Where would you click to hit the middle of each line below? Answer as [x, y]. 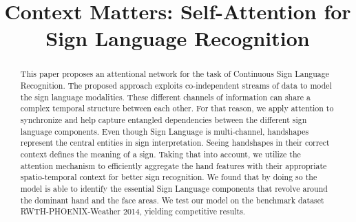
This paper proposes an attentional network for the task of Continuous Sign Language [175, 74]
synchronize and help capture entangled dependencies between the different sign [164, 119]
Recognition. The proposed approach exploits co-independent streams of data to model [176, 86]
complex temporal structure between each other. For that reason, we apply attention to [177, 108]
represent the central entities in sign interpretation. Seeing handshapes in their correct [175, 143]
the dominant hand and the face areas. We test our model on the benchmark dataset [172, 200]
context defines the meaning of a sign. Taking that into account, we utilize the [160, 154]
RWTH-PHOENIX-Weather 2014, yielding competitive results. [133, 211]
